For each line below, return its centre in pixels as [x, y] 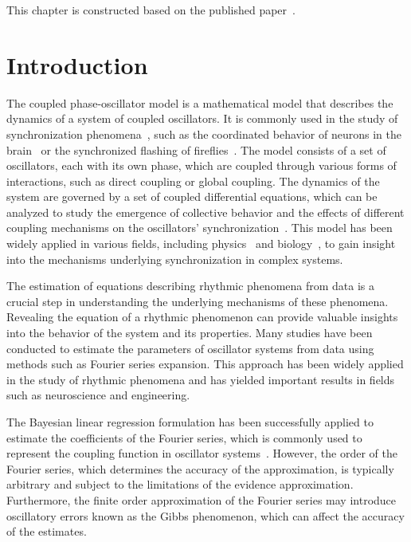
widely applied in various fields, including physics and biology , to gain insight [201, 244]
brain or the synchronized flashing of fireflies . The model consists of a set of [196, 149]
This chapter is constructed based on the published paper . [151, 10]
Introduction [77, 64]
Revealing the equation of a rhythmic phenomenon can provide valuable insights [202, 317]
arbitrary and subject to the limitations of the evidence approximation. [180, 484]
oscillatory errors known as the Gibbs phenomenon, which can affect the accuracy [205, 515]
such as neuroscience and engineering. [98, 395]
